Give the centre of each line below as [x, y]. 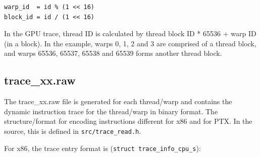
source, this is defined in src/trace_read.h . [73, 131]
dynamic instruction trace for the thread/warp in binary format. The [111, 111]
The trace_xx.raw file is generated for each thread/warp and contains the [118, 101]
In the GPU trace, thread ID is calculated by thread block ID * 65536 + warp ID [130, 33]
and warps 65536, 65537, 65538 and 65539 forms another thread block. [113, 53]
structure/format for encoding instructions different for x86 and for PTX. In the [128, 121]
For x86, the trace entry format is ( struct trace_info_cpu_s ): [102, 148]
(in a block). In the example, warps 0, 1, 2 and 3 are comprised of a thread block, [130, 43]
